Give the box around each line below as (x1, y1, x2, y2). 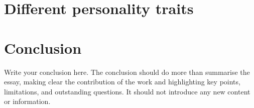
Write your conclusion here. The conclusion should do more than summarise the (4, 66, 250, 77)
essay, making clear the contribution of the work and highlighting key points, (4, 76, 240, 87)
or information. (4, 96, 51, 106)
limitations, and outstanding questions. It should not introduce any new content (4, 86, 250, 96)
